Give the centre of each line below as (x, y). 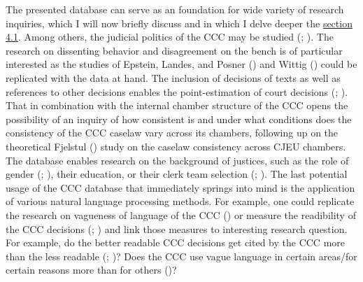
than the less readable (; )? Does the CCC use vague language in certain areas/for (181, 256)
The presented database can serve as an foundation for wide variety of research (175, 9)
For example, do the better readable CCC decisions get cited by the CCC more (176, 242)
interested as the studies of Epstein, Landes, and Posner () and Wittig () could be (181, 64)
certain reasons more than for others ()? (91, 270)
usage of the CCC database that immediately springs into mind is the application (180, 187)
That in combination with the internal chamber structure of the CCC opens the (177, 105)
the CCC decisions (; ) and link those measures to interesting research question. (177, 228)
